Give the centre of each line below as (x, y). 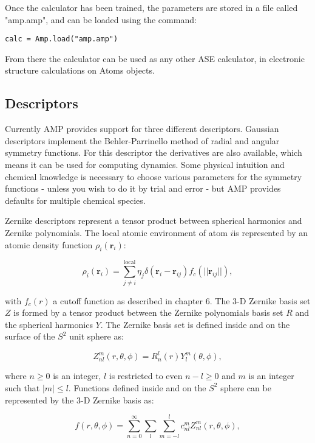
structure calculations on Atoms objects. (80, 70)
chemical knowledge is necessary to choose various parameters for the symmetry (154, 176)
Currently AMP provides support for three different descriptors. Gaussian (142, 129)
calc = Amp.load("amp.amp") (62, 39)
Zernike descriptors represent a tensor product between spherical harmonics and (154, 221)
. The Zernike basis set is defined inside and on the (195, 324)
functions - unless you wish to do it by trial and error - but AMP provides (143, 188)
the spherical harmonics (49, 324)
